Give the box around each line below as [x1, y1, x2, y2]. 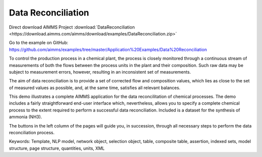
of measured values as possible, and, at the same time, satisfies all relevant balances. [9, 85, 180, 91]
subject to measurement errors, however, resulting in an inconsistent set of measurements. [9, 69, 191, 75]
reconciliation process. [9, 130, 55, 136]
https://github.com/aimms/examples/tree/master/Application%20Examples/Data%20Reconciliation [9, 47, 207, 52]
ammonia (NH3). [9, 114, 42, 120]
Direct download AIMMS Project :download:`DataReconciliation [9, 24, 135, 30]
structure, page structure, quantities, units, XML [9, 145, 105, 151]
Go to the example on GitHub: [9, 40, 68, 46]
